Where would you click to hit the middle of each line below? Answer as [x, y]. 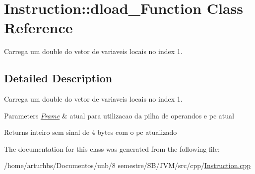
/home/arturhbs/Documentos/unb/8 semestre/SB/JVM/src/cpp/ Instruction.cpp [127, 165]
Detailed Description [58, 78]
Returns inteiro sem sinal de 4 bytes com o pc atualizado [91, 132]
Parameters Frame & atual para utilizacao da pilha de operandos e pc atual [119, 115]
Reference [38, 28]
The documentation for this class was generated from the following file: [112, 148]
